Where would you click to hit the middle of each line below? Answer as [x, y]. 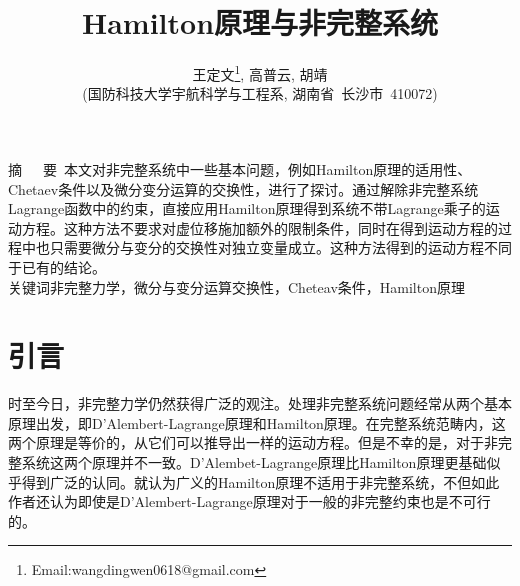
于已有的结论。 [57, 266]
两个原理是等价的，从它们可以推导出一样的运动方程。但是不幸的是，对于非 [253, 442]
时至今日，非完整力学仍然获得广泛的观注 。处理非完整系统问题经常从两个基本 [260, 403]
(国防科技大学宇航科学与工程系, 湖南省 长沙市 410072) [260, 93]
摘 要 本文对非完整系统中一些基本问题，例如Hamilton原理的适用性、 [240, 168]
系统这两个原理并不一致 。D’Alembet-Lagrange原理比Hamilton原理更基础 [254, 462]
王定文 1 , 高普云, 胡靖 [260, 72]
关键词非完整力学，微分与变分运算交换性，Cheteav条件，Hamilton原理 [236, 286]
